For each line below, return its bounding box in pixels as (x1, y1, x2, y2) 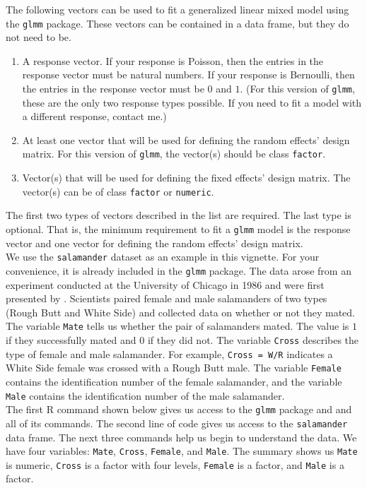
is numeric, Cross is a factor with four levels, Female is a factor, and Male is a (6, 457, 344, 472)
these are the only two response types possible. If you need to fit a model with (22, 95, 362, 109)
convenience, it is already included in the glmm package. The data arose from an (6, 263, 351, 278)
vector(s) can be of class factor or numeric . (22, 184, 214, 198)
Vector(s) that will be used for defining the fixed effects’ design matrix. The (22, 170, 351, 185)
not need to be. (6, 30, 71, 44)
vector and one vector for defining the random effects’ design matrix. (6, 235, 303, 250)
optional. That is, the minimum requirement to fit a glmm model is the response (6, 221, 351, 236)
